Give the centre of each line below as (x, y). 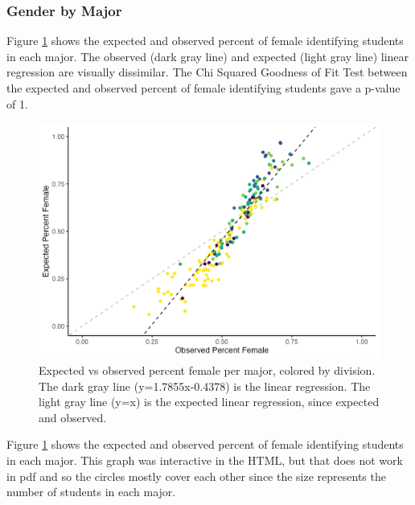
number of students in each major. (91, 492)
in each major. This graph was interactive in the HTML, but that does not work (205, 460)
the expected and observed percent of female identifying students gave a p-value (203, 88)
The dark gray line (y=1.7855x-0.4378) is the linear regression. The (205, 386)
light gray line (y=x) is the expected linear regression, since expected (209, 402)
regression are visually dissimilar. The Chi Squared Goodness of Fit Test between (207, 72)
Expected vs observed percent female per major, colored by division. (207, 370)
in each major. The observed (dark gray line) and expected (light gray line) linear (208, 56)
